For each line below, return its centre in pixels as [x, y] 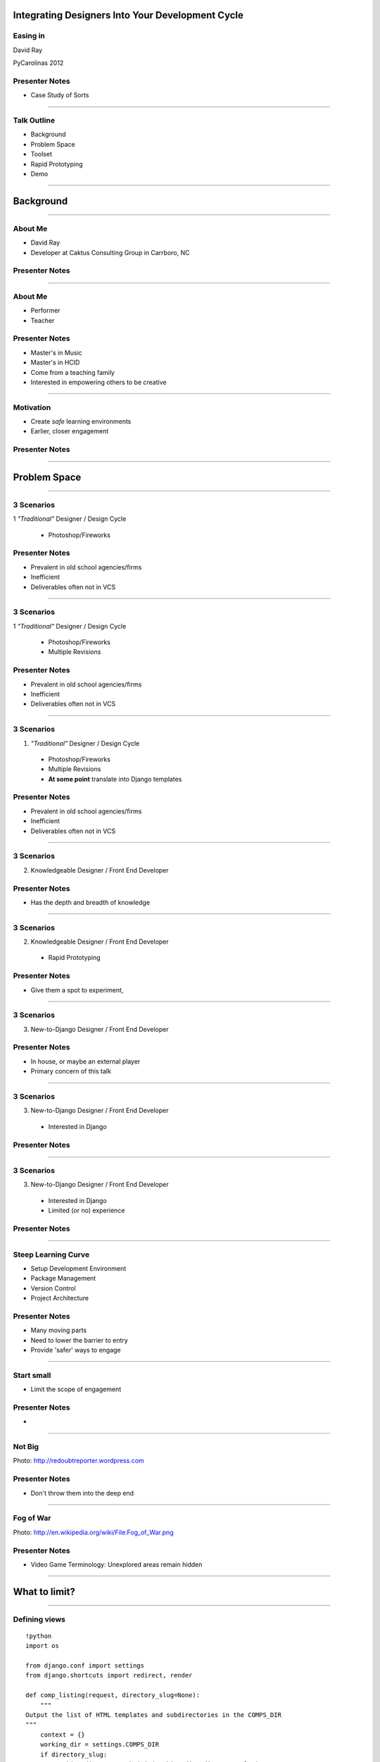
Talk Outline [34, 121]
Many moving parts [59, 1330]
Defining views [39, 1619]
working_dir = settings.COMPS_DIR [100, 1745]
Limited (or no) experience [87, 1210]
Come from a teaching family [73, 372]
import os [42, 1646]
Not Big [26, 1447]
